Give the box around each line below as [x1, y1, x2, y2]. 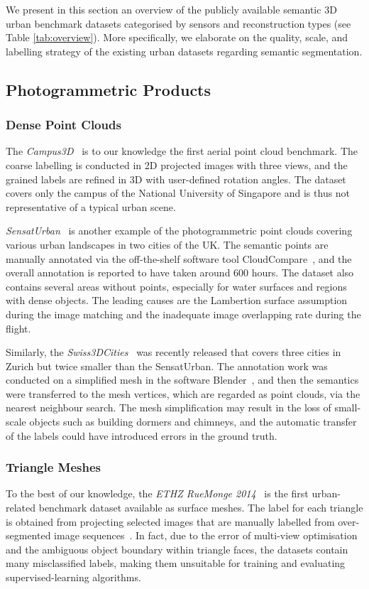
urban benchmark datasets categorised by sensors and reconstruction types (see [6, 16, 351, 31]
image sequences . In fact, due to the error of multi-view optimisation [54, 528, 358, 543]
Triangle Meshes [6, 458, 101, 476]
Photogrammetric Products [6, 78, 211, 100]
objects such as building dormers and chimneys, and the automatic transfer [29, 414, 357, 429]
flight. [6, 320, 31, 335]
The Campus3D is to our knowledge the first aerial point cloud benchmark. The [6, 144, 358, 158]
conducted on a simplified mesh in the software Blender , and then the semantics [6, 372, 359, 387]
